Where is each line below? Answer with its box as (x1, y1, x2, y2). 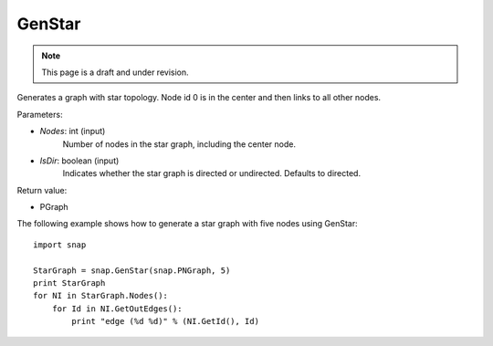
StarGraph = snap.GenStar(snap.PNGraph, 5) (33, 265, 231, 276)
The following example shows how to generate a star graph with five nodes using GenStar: (16, 218, 358, 229)
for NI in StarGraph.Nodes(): (33, 290, 169, 301)
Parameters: (16, 109, 63, 120)
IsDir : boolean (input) (39, 155, 120, 166)
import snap (33, 239, 87, 250)
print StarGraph (33, 278, 106, 288)
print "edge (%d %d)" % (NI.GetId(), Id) (71, 316, 260, 327)
